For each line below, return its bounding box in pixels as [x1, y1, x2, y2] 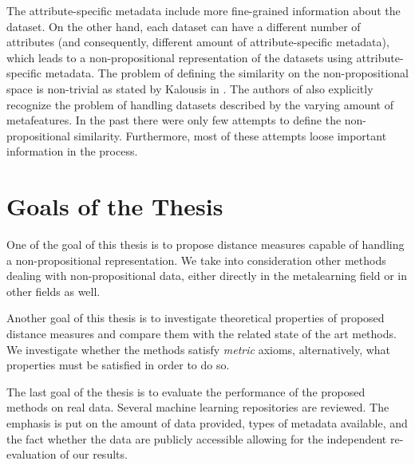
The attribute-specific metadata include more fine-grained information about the [6, 2, 401, 18]
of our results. [60, 446, 128, 463]
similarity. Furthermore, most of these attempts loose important [73, 127, 387, 144]
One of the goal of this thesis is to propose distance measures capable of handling [6, 236, 405, 253]
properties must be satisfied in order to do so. [6, 357, 230, 373]
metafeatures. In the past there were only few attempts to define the [6, 112, 342, 128]
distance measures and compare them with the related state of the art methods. [6, 325, 397, 342]
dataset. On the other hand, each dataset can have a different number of [6, 18, 361, 34]
